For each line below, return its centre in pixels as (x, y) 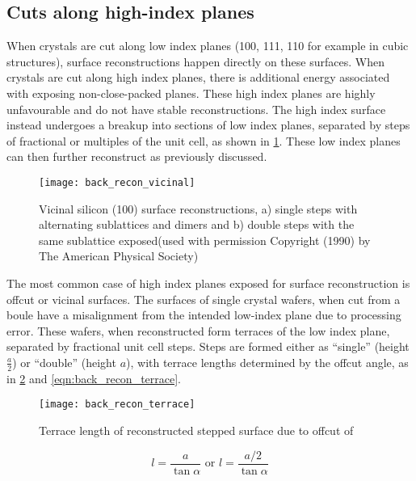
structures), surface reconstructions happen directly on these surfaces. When (195, 61)
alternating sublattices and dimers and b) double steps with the (197, 224)
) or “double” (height (64, 362)
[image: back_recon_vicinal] (117, 182)
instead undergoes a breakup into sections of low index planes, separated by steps (208, 125)
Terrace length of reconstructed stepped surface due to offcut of (196, 430)
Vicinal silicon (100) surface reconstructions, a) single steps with (198, 208)
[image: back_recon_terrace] (117, 405)
